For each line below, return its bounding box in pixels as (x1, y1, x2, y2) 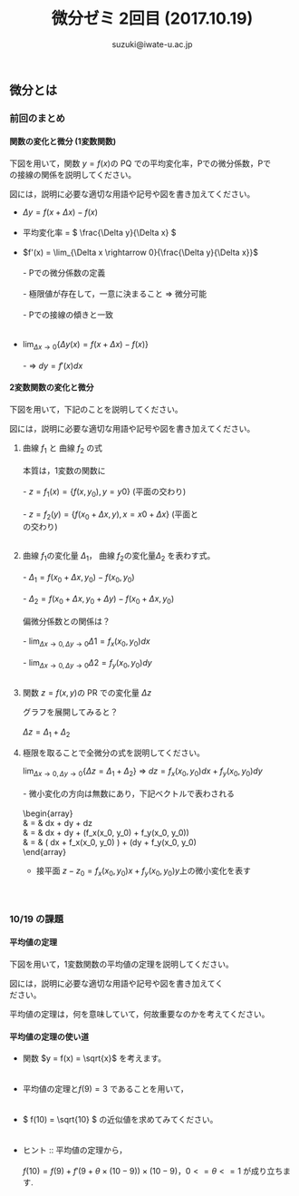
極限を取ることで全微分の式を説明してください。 (22, 747, 206, 758)
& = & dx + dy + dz (22, 818, 93, 829)
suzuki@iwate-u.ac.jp (111, 38, 193, 50)
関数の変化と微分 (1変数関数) (9, 136, 116, 147)
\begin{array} (22, 808, 73, 819)
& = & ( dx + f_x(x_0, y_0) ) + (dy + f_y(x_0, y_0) (22, 837, 198, 848)
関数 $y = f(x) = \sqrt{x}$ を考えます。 (22, 1053, 167, 1064)
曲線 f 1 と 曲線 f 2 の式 (22, 442, 102, 455)
